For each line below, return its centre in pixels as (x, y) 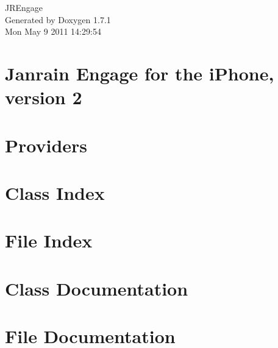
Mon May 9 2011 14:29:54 (53, 31)
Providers (46, 145)
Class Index (55, 192)
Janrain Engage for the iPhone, (140, 73)
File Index (49, 240)
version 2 (44, 97)
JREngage (24, 7)
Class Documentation (97, 288)
